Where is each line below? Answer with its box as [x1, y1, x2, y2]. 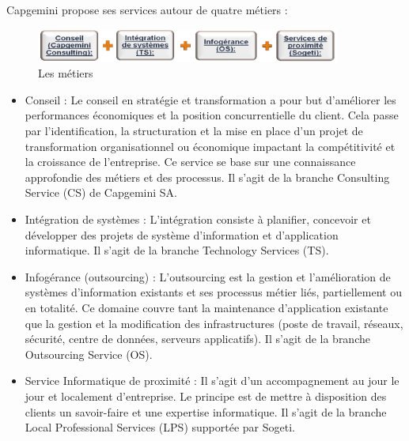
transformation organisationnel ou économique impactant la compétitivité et [25, 138, 396, 154]
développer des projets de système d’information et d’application [25, 226, 339, 243]
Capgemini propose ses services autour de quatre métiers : [6, 2, 288, 17]
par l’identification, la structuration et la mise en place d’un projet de [25, 122, 363, 139]
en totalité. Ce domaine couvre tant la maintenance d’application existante [25, 299, 388, 315]
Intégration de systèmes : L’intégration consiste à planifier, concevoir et [25, 211, 371, 227]
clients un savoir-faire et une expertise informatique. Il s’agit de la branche [25, 403, 387, 420]
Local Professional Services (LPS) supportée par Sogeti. [25, 419, 295, 435]
